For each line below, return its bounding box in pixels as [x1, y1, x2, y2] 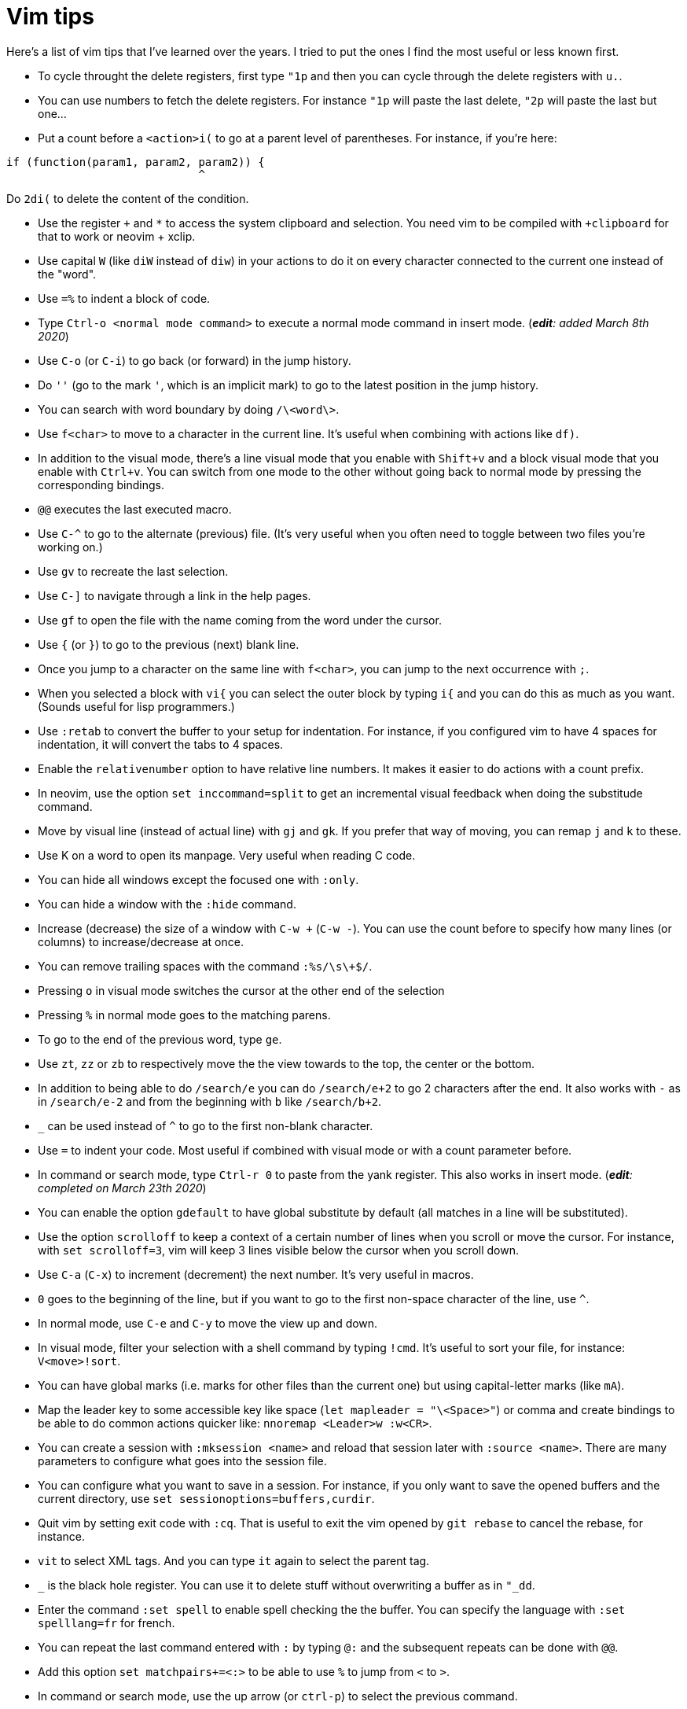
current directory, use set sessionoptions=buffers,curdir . [38, 1491, 375, 1505]
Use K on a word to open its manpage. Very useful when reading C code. [38, 848, 416, 862]
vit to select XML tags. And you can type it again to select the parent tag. [38, 1553, 430, 1567]
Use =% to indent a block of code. [38, 291, 211, 305]
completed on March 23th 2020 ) [38, 1180, 207, 1195]
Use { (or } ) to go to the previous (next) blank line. [38, 637, 299, 651]
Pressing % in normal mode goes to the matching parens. [38, 1007, 331, 1022]
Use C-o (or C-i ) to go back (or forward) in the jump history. [38, 353, 351, 367]
